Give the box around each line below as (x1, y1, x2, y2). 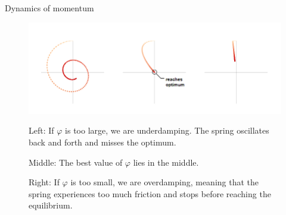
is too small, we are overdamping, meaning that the (70, 176, 259, 188)
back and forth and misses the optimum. (29, 135, 176, 148)
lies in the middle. (133, 156, 199, 168)
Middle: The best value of (29, 156, 123, 168)
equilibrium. (29, 199, 73, 211)
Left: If (29, 124, 54, 137)
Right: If (29, 176, 60, 188)
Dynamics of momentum (5, 2, 94, 14)
